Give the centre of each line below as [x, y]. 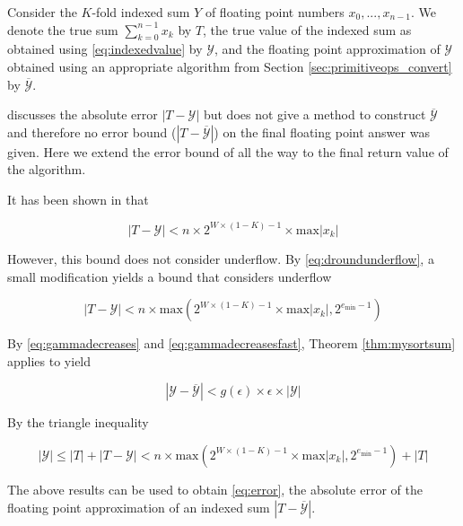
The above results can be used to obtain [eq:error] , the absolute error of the [215, 489]
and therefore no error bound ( [92, 131]
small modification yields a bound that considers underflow [170, 276]
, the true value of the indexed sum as [307, 29]
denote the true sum [63, 29]
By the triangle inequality [78, 422]
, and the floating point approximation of [327, 49]
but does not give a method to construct [314, 114]
